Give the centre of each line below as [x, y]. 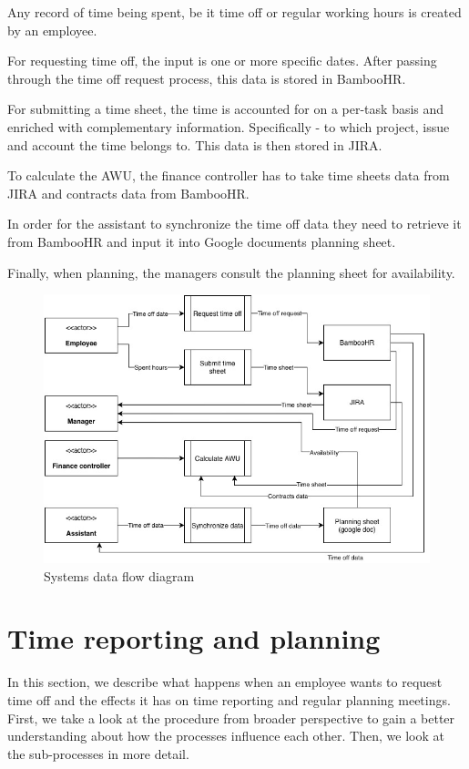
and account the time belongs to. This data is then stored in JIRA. [195, 144]
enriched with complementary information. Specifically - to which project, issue [229, 126]
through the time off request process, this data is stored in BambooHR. [207, 78]
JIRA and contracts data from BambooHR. [128, 193]
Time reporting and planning [194, 638]
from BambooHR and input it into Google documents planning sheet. [202, 241]
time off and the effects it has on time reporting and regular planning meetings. [229, 699]
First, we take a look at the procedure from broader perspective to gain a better [231, 718]
